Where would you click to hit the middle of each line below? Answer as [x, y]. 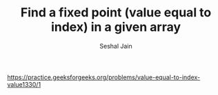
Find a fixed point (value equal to [116, 13]
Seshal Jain [116, 46]
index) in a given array [116, 27]
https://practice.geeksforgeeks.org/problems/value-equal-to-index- [104, 77]
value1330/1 [24, 84]
